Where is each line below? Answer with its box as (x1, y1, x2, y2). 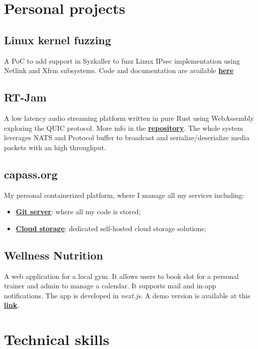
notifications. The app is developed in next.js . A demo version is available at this (4, 290, 251, 300)
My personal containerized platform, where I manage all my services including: (4, 189, 245, 200)
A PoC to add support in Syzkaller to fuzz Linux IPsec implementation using (4, 55, 240, 66)
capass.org (4, 166, 58, 181)
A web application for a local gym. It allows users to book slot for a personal (4, 270, 239, 281)
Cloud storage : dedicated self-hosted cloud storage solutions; (15, 223, 206, 233)
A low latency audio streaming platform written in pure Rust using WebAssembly (4, 112, 254, 123)
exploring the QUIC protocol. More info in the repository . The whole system (4, 122, 243, 133)
